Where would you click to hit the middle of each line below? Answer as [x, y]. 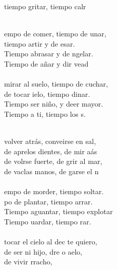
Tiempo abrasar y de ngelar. [49, 54]
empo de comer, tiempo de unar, [55, 34]
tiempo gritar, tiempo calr [45, 6]
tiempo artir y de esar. [40, 43]
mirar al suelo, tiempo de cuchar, [56, 84]
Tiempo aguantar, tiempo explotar [59, 211]
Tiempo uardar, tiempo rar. [48, 221]
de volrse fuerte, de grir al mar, [53, 161]
